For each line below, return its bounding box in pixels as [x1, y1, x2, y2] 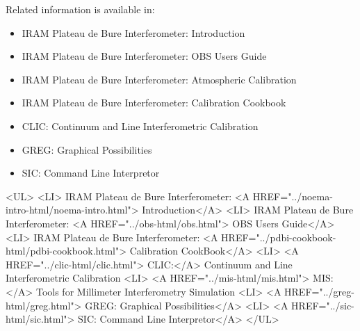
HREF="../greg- [284, 284, 354, 298]
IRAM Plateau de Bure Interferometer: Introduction [22, 25, 245, 40]
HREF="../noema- [252, 188, 333, 203]
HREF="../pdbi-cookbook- [221, 229, 336, 244]
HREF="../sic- [291, 298, 354, 312]
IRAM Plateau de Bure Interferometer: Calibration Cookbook [22, 95, 286, 110]
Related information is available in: [6, 2, 155, 16]
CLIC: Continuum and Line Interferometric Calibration [22, 118, 259, 133]
